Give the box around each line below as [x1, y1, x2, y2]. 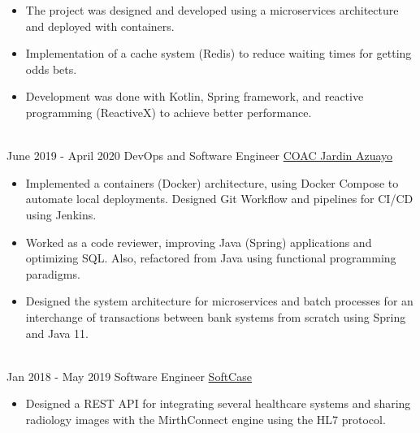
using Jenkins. [25, 206, 97, 223]
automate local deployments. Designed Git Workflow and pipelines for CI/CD [25, 190, 414, 207]
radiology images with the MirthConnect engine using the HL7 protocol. [25, 410, 386, 427]
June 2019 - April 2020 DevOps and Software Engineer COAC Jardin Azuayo [6, 147, 393, 164]
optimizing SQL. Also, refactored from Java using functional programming [25, 249, 396, 266]
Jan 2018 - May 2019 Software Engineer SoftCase [6, 367, 252, 384]
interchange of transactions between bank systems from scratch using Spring [25, 308, 406, 325]
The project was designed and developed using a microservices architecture [25, 2, 399, 18]
